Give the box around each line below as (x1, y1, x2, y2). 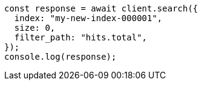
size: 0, (14, 23, 56, 33)
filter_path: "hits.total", (14, 33, 148, 42)
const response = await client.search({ (4, 4, 198, 13)
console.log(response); (4, 52, 117, 61)
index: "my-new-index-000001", (14, 13, 163, 23)
